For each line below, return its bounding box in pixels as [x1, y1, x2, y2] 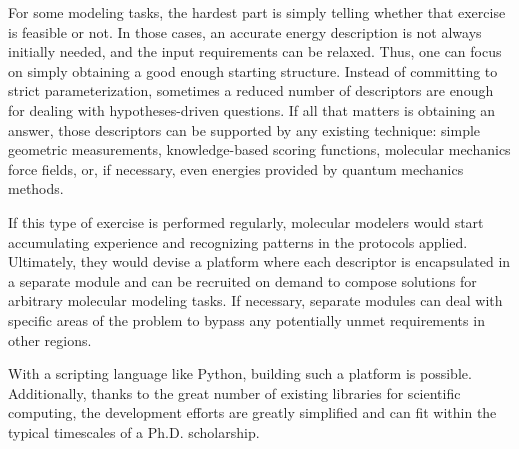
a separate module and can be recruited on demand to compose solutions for [8, 270, 477, 291]
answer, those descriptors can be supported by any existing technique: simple [8, 119, 481, 140]
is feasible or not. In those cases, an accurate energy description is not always [8, 21, 482, 42]
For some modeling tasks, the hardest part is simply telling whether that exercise [8, 2, 506, 22]
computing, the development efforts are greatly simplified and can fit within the [8, 402, 497, 423]
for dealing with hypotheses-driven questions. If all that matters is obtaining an [8, 99, 496, 120]
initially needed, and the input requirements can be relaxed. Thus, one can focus [8, 41, 502, 62]
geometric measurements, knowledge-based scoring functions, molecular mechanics [8, 139, 511, 160]
